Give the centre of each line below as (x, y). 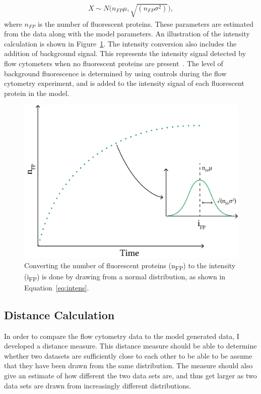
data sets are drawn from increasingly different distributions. (98, 385)
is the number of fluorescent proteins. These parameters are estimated (145, 23)
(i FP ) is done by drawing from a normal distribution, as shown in (125, 277)
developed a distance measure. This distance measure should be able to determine (130, 346)
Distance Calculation (59, 314)
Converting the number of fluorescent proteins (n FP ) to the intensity (130, 266)
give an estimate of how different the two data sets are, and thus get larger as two (130, 376)
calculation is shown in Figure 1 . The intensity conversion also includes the (120, 43)
